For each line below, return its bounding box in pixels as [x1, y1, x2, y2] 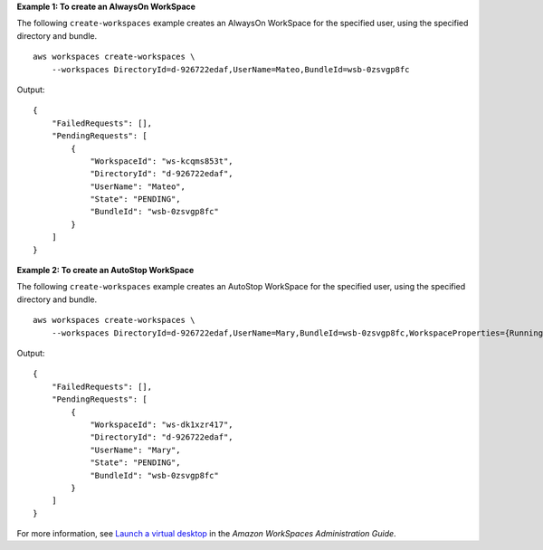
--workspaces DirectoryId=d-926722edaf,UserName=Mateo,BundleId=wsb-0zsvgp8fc [51, 64, 410, 74]
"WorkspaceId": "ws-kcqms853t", [90, 156, 234, 166]
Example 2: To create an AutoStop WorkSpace [16, 265, 195, 276]
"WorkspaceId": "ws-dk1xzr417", [90, 419, 234, 430]
